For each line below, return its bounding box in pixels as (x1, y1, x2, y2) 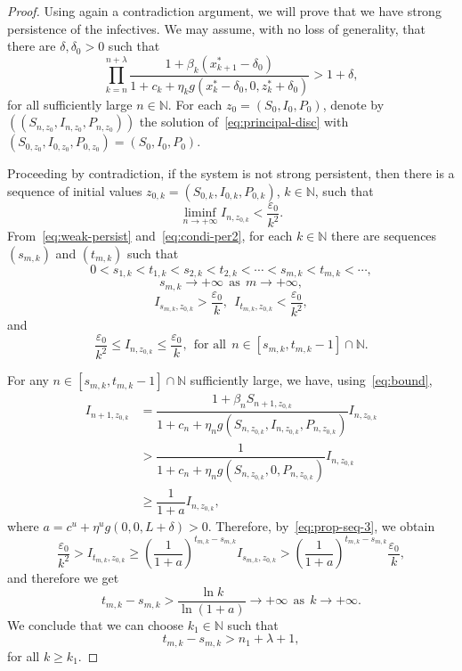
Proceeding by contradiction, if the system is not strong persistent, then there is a (7, 164, 455, 183)
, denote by (322, 94, 385, 113)
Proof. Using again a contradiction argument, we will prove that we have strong (7, 2, 442, 20)
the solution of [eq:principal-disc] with (139, 112, 349, 131)
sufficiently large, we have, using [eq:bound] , (190, 371, 433, 389)
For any (7, 371, 49, 389)
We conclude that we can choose (7, 615, 183, 634)
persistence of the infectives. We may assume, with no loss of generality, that (7, 19, 426, 37)
